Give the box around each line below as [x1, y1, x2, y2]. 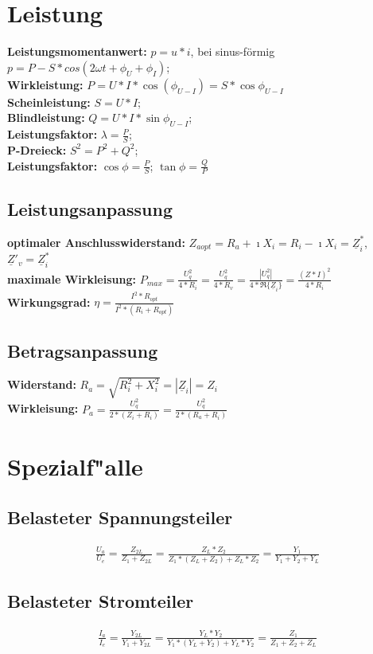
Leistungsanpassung [7, 196, 173, 221]
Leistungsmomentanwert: [7, 43, 147, 60]
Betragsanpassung [7, 339, 158, 363]
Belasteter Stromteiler [7, 589, 194, 613]
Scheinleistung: [7, 93, 91, 110]
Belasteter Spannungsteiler [7, 504, 233, 529]
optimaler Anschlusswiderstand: [7, 233, 185, 250]
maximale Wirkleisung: [7, 270, 136, 287]
